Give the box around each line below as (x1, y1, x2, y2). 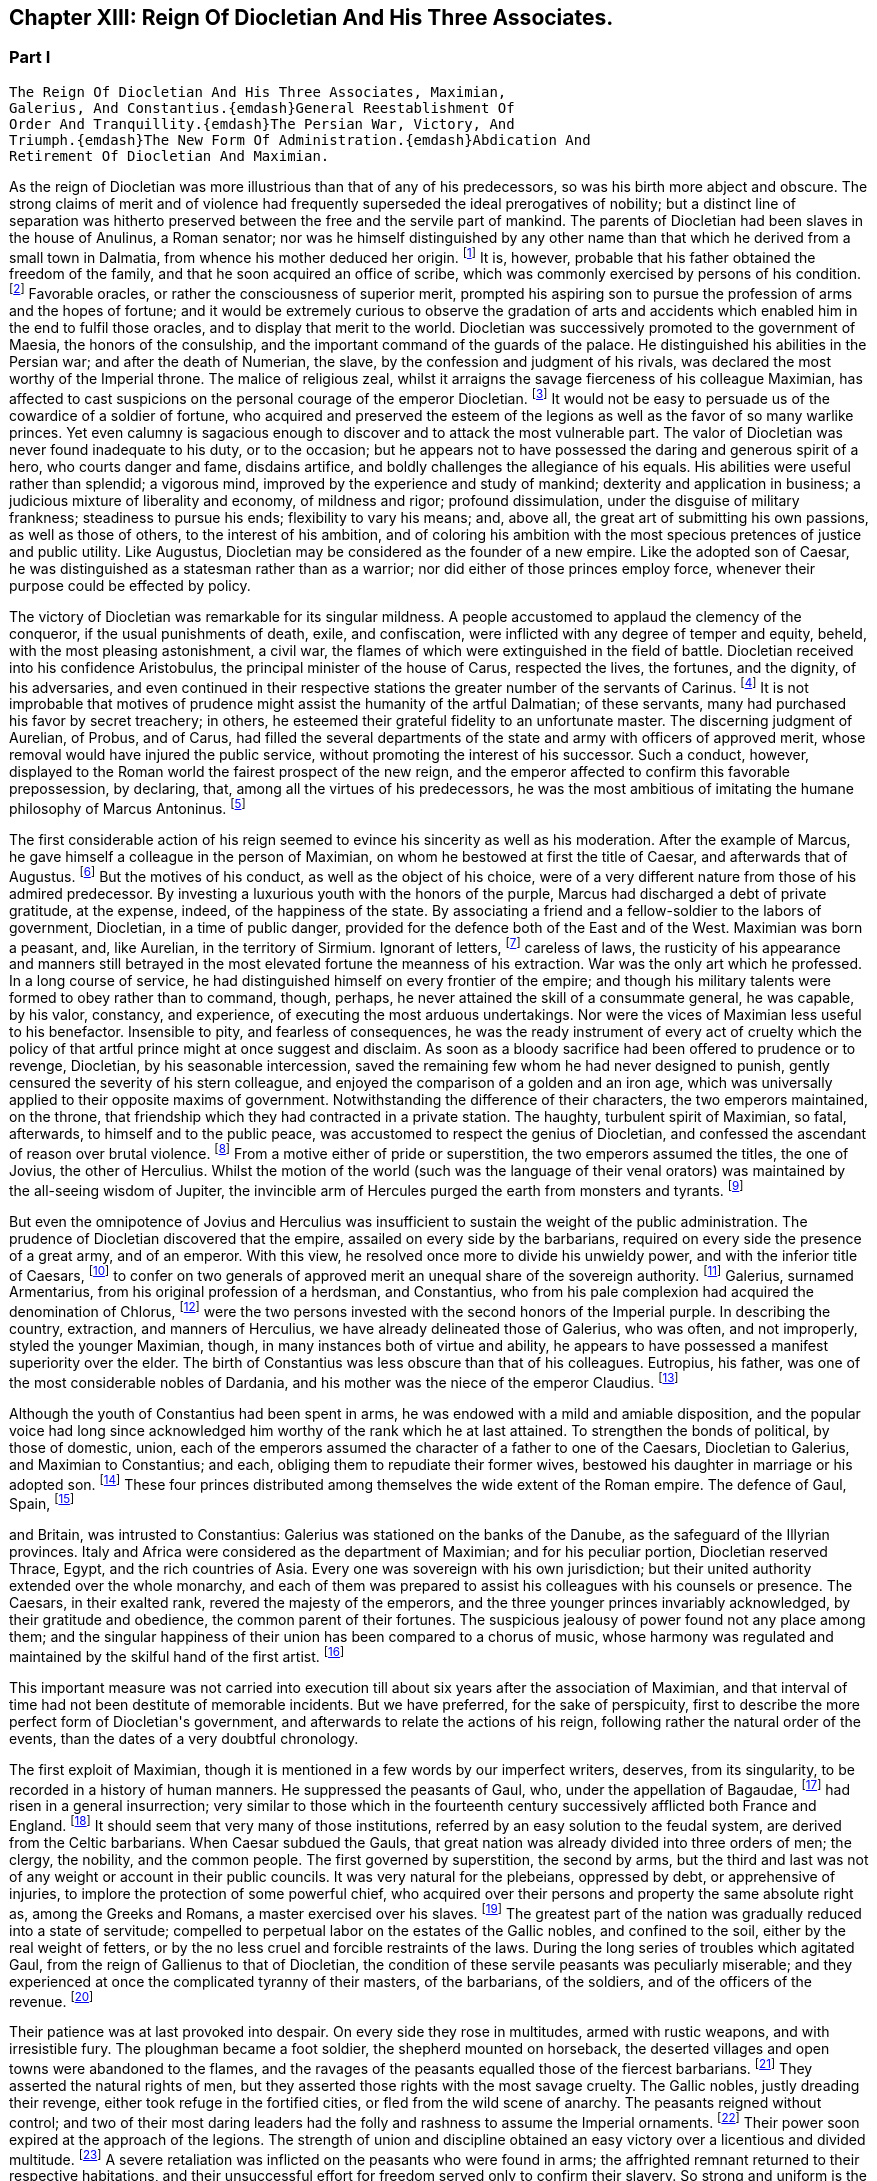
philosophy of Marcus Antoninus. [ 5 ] (9, 797, 246, 818)
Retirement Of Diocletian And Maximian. (9, 147, 330, 164)
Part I (9, 47, 51, 68)
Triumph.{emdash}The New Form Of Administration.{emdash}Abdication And (9, 131, 591, 148)
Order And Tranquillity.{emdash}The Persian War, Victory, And (9, 115, 515, 132)
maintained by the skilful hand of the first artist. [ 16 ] (9, 1644, 345, 1665)
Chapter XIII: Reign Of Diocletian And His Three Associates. (9, 5, 614, 30)
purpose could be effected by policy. (9, 576, 251, 594)
